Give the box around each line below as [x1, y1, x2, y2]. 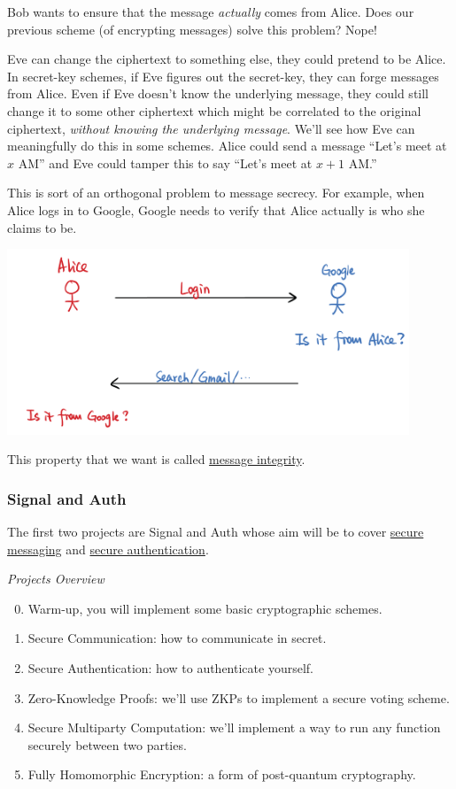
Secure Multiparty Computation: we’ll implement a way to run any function [27, 718, 441, 737]
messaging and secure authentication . [7, 539, 209, 558]
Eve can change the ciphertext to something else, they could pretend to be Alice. [7, 50, 446, 68]
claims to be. [7, 218, 77, 236]
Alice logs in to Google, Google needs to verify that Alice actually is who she [7, 200, 425, 219]
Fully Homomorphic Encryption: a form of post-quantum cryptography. [27, 765, 416, 784]
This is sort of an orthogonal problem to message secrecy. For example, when [7, 183, 425, 202]
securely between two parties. [27, 735, 187, 754]
